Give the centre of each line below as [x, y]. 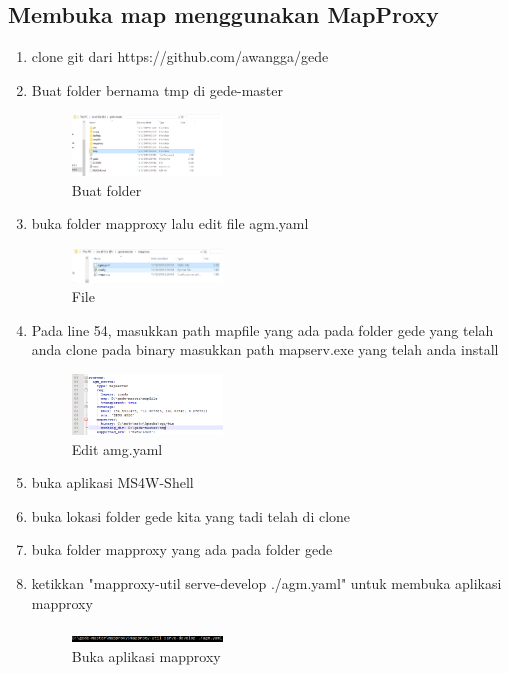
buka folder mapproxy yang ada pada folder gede [182, 549]
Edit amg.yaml [117, 448]
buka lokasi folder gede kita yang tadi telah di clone [191, 515]
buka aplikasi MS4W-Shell [112, 482]
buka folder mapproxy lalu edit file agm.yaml [170, 223]
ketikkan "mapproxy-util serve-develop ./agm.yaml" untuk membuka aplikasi [266, 582]
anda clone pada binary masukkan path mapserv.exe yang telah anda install [265, 349]
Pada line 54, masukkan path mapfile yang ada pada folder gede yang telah [262, 329]
